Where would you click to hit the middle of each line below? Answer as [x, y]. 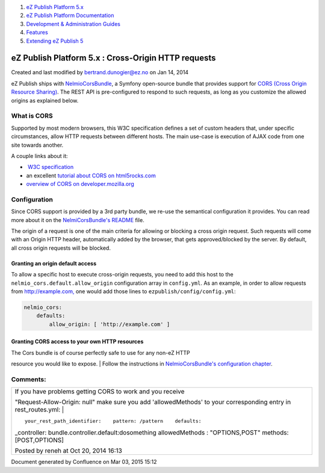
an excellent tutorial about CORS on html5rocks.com [91, 176]
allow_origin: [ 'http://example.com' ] [110, 324]
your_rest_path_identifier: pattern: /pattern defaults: [113, 421]
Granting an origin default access [54, 263]
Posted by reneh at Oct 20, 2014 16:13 [69, 451]
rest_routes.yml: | [39, 410]
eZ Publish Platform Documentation [70, 16]
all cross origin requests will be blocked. [61, 248]
